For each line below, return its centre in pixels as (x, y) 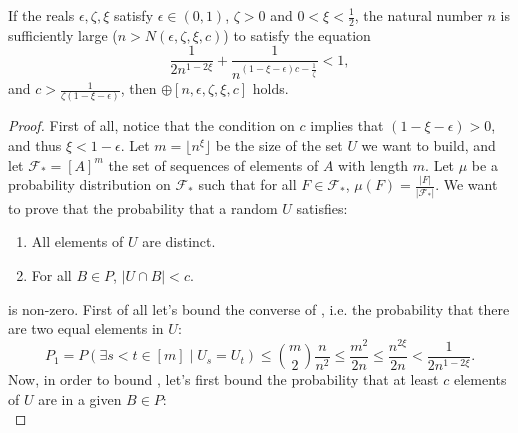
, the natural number (418, 15)
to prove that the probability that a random (143, 207)
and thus (35, 144)
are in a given (80, 398)
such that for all (247, 184)
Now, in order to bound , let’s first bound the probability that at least (223, 379)
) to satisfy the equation (297, 34)
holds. (270, 88)
